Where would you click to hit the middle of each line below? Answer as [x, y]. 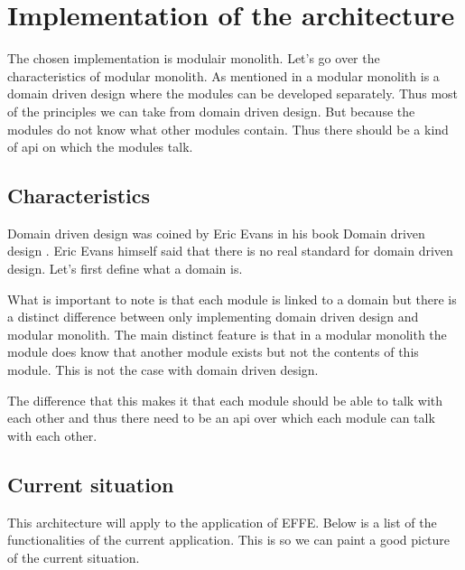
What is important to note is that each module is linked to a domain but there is [232, 299]
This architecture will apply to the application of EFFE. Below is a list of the [222, 522]
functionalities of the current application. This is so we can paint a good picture [229, 540]
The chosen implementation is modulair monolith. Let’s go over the [194, 58]
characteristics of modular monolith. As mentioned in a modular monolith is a [223, 75]
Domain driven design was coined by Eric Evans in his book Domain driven [216, 233]
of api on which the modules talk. [100, 147]
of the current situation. [74, 557]
